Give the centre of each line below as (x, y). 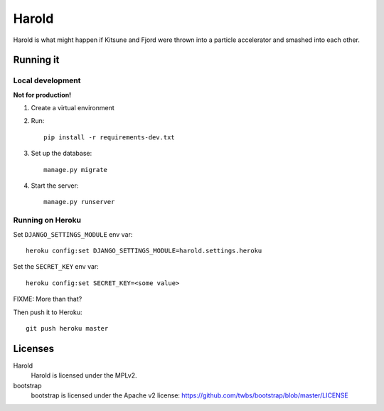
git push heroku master (67, 328)
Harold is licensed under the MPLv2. (84, 375)
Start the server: (55, 186)
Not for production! (42, 95)
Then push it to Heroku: (48, 312)
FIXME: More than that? (48, 299)
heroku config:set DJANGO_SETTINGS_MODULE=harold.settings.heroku (144, 250)
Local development (47, 80)
